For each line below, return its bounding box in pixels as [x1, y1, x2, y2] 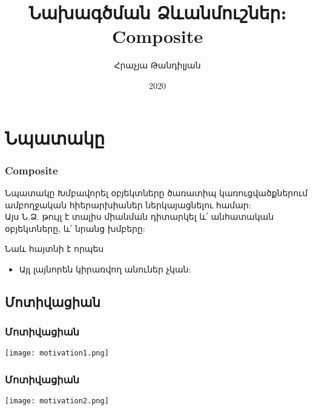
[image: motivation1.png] [5, 349, 109, 358]
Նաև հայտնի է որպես [5, 242, 104, 255]
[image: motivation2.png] [5, 397, 109, 406]
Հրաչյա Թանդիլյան [114, 59, 201, 71]
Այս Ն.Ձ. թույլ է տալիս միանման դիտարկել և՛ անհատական [5, 210, 274, 223]
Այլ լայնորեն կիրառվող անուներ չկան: [19, 262, 191, 275]
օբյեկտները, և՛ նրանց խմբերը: [5, 222, 145, 234]
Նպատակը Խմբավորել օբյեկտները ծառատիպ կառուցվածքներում [5, 186, 308, 199]
